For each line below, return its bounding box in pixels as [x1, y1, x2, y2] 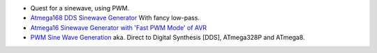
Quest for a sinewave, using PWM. [30, 4, 130, 12]
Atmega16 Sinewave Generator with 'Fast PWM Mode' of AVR [30, 23, 207, 31]
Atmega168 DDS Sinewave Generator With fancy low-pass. [30, 14, 200, 22]
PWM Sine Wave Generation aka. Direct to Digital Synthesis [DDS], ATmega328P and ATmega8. [30, 33, 305, 42]
